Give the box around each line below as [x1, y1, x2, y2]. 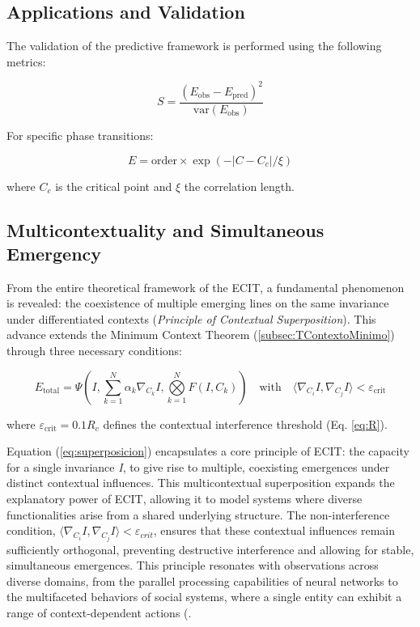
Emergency [6, 240, 102, 265]
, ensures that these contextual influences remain [153, 522, 396, 539]
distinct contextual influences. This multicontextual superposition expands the [6, 474, 395, 491]
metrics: [6, 53, 46, 70]
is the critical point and [55, 177, 172, 194]
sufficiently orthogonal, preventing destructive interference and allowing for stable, [6, 540, 414, 557]
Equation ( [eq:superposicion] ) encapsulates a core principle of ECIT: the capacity [6, 443, 409, 460]
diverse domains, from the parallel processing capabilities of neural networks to [6, 572, 398, 589]
